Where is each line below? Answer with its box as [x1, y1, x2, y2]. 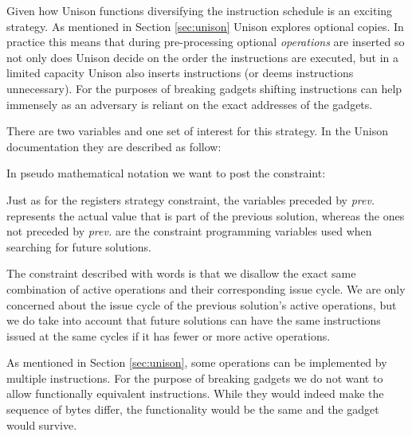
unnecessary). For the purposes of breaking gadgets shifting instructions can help [6, 80, 402, 96]
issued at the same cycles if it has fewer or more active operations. [6, 327, 331, 344]
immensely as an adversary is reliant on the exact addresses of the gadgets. [6, 95, 373, 112]
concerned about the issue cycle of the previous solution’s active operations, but [6, 296, 397, 313]
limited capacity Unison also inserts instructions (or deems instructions [6, 64, 354, 81]
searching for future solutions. [6, 238, 151, 255]
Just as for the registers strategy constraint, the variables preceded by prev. [6, 191, 375, 208]
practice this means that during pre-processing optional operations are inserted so [6, 33, 405, 50]
